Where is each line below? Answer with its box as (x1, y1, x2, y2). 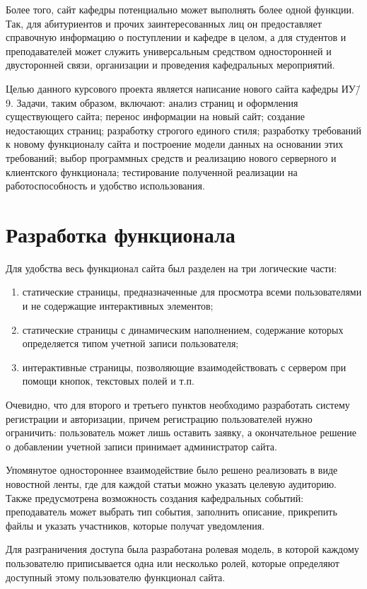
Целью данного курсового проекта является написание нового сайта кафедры (6, 81, 339, 95)
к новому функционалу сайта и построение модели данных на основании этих (6, 136, 344, 151)
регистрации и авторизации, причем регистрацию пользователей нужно (6, 411, 313, 426)
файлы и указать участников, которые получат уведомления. (6, 518, 265, 532)
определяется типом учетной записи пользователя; (22, 336, 239, 351)
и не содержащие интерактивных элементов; (22, 298, 214, 313)
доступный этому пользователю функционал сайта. (6, 569, 226, 584)
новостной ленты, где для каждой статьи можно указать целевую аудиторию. (6, 476, 337, 491)
